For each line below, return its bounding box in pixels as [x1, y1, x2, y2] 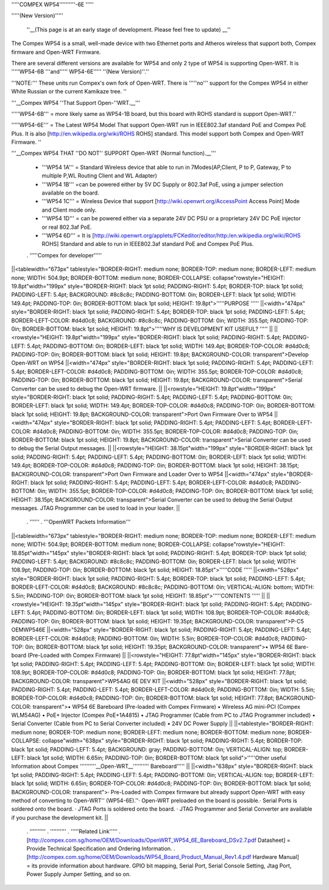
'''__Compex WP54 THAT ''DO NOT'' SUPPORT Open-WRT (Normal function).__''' [11, 149, 216, 157]
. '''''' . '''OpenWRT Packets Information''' [26, 519, 131, 526]
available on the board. [41, 189, 100, 196]
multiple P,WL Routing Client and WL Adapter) [41, 172, 158, 179]
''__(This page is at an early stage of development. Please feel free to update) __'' [26, 26, 231, 33]
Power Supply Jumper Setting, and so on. [26, 870, 131, 878]
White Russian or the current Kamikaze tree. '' [11, 88, 127, 95]
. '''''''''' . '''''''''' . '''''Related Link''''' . [26, 828, 121, 835]
